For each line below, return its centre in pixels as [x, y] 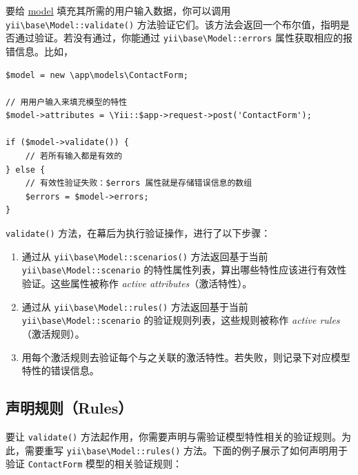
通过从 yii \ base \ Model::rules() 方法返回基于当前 [135, 306]
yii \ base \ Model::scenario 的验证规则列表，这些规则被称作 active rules [181, 320]
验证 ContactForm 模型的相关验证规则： [94, 464]
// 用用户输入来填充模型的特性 [67, 102]
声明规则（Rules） [69, 408]
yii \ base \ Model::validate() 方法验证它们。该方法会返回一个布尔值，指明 [173, 24]
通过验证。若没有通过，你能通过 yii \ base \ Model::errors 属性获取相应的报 [183, 38]
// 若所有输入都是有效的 [74, 156]
